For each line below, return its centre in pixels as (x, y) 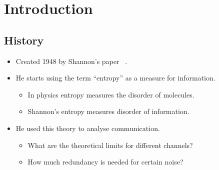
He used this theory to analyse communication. (88, 128)
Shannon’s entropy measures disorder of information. (108, 111)
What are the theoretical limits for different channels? (110, 145)
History (24, 40)
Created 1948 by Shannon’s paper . (71, 61)
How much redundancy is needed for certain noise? (105, 162)
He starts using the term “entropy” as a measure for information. (115, 78)
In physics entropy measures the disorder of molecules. (111, 94)
